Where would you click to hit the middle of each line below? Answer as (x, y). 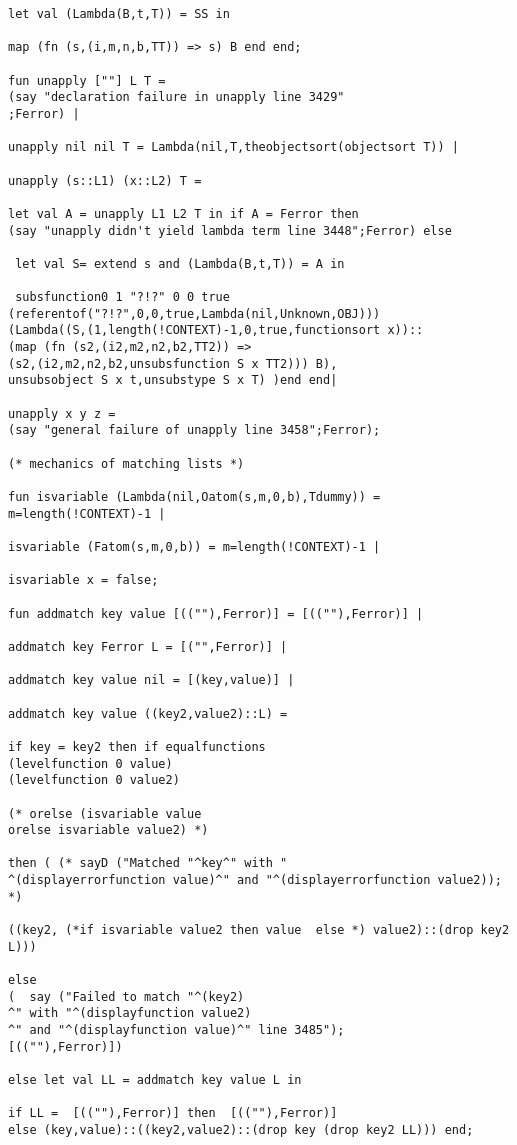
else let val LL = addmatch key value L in (155, 1080)
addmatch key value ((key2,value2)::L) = (148, 713)
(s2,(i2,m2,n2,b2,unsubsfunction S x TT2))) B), (173, 363)
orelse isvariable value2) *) (108, 830)
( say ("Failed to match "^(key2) (126, 996)
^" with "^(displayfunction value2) (130, 1013)
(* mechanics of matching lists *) (126, 463)
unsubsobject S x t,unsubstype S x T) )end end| (173, 380)
